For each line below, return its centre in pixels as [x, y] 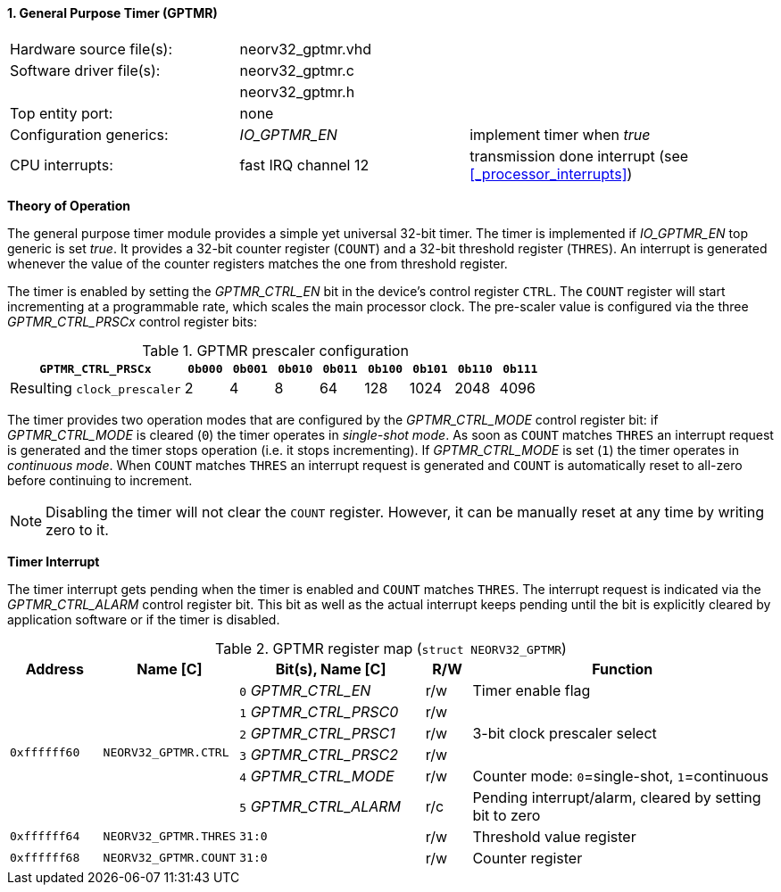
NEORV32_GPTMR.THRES [170, 837]
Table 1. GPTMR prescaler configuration [275, 350]
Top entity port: [62, 113]
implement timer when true [560, 134]
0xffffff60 [45, 753]
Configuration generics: [89, 134]
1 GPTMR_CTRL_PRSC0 [319, 711]
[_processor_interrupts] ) [551, 173]
